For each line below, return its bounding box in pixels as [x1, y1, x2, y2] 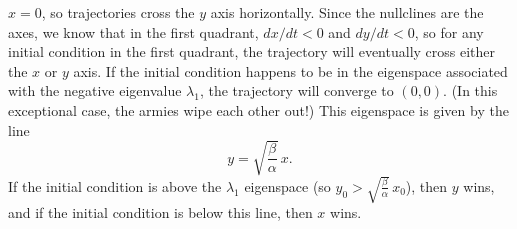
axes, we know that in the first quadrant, [8, 21, 259, 42]
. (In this [443, 80, 498, 101]
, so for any [414, 21, 484, 42]
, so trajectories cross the [41, 2, 195, 22]
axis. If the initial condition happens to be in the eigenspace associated [73, 60, 508, 81]
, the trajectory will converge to [199, 80, 394, 101]
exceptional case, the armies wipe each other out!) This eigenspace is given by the [8, 99, 509, 120]
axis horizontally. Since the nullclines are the [210, 2, 484, 22]
